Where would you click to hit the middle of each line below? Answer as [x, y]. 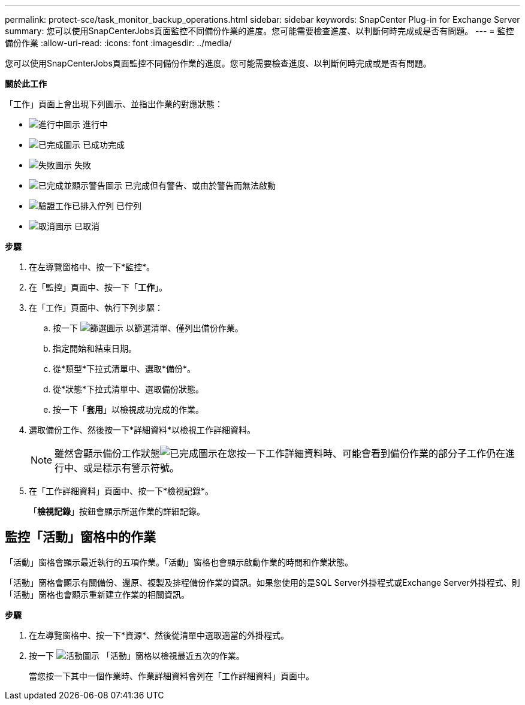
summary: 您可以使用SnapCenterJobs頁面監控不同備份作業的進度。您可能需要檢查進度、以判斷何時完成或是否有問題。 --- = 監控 [260, 31]
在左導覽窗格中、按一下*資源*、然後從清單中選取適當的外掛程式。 [159, 635]
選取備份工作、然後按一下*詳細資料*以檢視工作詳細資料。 [142, 430]
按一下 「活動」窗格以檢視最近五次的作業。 [137, 655]
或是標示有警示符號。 [132, 468]
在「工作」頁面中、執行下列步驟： [96, 308]
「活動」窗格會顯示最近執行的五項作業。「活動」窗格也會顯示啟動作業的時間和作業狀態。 [179, 562]
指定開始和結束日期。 [95, 348]
